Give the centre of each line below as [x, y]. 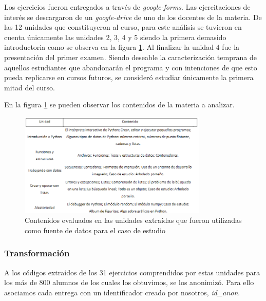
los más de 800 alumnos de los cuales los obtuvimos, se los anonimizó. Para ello [129, 282]
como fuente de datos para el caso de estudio [95, 230]
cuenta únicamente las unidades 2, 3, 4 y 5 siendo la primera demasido [115, 37]
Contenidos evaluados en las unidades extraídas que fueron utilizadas [133, 220]
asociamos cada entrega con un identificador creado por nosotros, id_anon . [122, 292]
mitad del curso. [30, 87]
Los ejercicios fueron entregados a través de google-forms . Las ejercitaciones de [127, 7]
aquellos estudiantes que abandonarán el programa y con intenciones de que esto [131, 67]
